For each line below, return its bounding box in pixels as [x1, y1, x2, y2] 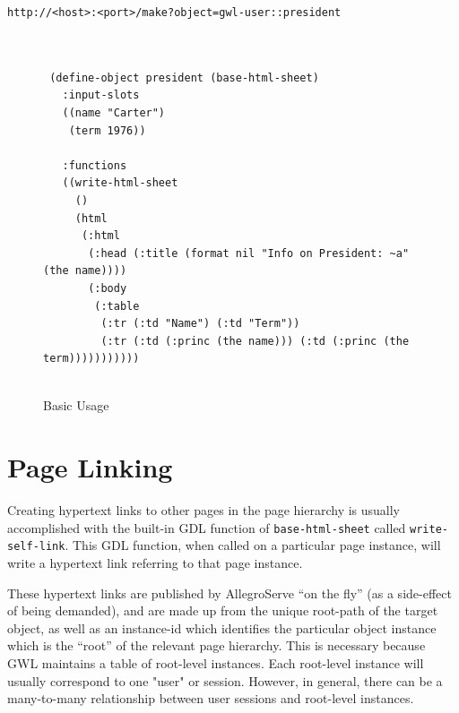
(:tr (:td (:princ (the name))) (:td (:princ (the [100, 334, 410, 348]
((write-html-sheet [62, 176, 178, 190]
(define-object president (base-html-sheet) [49, 71, 319, 84]
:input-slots [62, 89, 140, 102]
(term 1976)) [68, 124, 146, 137]
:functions [62, 159, 127, 172]
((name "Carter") [62, 106, 166, 119]
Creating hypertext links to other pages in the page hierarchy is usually [7, 501, 401, 520]
